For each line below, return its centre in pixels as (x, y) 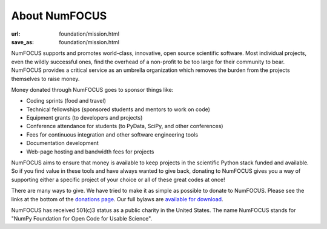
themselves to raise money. (45, 79)
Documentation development (63, 143)
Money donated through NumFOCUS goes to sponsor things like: (92, 89)
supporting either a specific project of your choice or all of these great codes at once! (118, 179)
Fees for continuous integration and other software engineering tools (112, 134)
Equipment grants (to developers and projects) (84, 118)
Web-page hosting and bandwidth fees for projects (90, 152)
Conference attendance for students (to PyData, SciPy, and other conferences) (125, 126)
